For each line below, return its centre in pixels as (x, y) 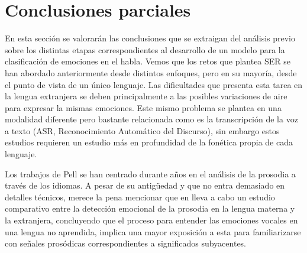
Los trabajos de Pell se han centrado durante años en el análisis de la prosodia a (150, 173)
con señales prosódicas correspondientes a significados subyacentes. (126, 243)
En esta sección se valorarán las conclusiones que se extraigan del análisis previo (150, 38)
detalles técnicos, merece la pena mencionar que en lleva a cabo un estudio (140, 197)
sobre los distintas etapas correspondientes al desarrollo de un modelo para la (145, 49)
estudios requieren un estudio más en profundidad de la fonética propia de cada (149, 142)
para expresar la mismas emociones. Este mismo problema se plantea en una (143, 107)
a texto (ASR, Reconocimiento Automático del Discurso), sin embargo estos (142, 130)
